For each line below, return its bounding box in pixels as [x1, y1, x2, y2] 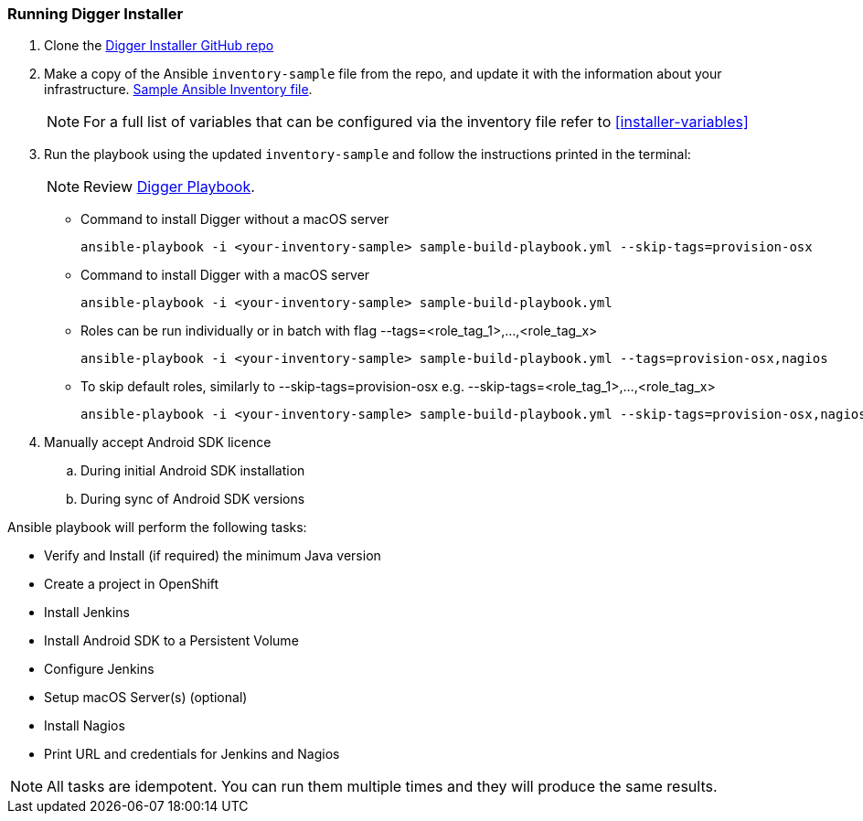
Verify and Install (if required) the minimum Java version [44, 548, 381, 564]
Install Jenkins [44, 604, 130, 621]
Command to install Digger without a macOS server [80, 211, 389, 228]
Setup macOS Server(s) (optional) [44, 689, 248, 706]
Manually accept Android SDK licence [44, 434, 272, 451]
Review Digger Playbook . [83, 177, 255, 197]
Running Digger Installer [7, 5, 184, 23]
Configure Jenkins [44, 661, 154, 677]
